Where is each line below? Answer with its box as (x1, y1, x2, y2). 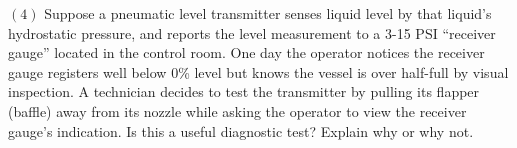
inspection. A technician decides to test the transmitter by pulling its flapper (8, 81, 480, 102)
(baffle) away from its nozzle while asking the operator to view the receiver (8, 100, 467, 121)
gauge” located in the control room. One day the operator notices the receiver (8, 42, 485, 63)
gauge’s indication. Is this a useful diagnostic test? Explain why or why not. (8, 120, 474, 141)
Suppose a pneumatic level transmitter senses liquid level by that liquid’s (44, 3, 492, 23)
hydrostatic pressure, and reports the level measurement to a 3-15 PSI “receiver (8, 22, 496, 43)
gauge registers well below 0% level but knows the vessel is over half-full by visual (8, 61, 509, 82)
